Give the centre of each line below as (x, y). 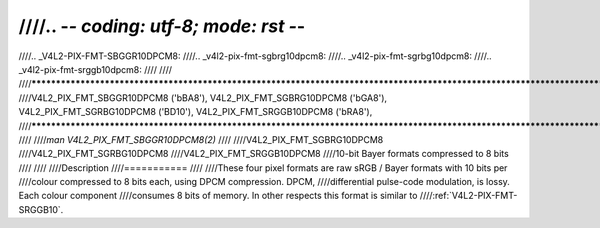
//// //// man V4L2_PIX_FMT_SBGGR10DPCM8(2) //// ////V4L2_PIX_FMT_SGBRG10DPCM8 (201, 139)
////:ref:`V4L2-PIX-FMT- (468, 196)
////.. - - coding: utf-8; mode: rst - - (162, 26)
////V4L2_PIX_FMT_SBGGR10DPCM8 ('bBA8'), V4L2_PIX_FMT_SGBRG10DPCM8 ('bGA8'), (203, 97)
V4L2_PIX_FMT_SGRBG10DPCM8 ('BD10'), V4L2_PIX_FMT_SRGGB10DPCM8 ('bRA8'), (195, 112)
